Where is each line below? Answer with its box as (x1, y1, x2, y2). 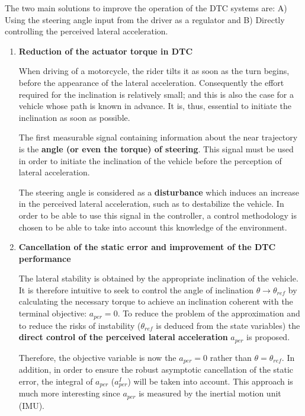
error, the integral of (18, 375, 93, 387)
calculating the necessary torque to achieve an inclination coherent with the (18, 295, 293, 308)
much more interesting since (18, 387, 120, 399)
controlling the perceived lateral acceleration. (5, 25, 168, 37)
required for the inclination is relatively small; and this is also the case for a (18, 88, 294, 100)
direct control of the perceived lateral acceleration (18, 331, 228, 343)
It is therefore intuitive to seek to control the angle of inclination (18, 283, 253, 296)
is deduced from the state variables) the (156, 319, 300, 331)
